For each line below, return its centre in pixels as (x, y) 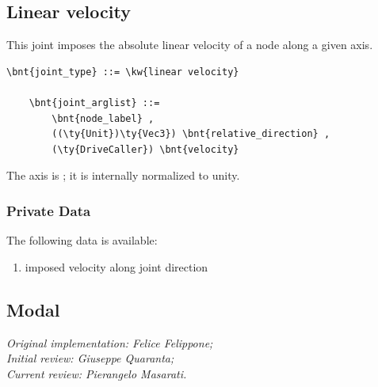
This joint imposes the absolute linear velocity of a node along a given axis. (190, 45)
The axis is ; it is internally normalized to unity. (123, 175)
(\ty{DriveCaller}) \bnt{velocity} (145, 149)
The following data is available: (82, 240)
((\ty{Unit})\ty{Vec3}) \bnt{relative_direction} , (191, 134)
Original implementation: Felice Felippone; (110, 342)
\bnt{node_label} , (103, 118)
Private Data (49, 210)
